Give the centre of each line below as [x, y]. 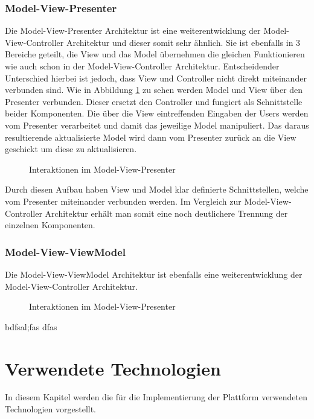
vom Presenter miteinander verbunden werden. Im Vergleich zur [123, 201]
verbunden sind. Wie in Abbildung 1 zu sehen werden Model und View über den [154, 90]
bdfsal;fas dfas [31, 326]
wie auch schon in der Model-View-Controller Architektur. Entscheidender [142, 66]
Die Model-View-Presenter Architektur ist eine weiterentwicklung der [133, 30]
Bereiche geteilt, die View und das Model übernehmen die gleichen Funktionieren [155, 54]
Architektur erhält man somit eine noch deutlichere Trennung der [166, 213]
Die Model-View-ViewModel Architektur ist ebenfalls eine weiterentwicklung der [154, 274]
